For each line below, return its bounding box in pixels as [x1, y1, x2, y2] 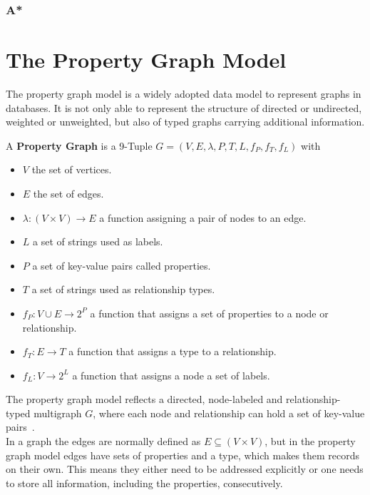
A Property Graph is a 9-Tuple [6, 138, 153, 153]
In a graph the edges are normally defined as [6, 434, 201, 449]
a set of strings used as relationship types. [31, 282, 215, 297]
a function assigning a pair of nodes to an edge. [99, 210, 307, 225]
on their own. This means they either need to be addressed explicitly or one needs [6, 461, 364, 476]
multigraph [34, 405, 82, 420]
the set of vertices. [31, 162, 112, 177]
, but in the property [264, 434, 356, 449]
